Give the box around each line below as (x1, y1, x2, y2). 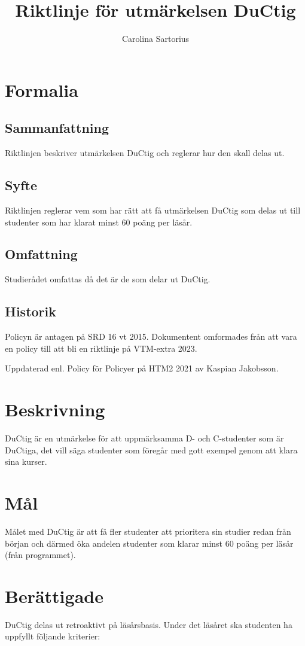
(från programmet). (5, 549, 76, 561)
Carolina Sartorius (121, 32, 190, 45)
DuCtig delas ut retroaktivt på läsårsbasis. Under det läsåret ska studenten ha (5, 618, 292, 630)
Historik (5, 302, 56, 321)
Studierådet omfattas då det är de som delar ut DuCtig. (5, 273, 211, 285)
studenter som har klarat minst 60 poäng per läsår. (5, 215, 193, 228)
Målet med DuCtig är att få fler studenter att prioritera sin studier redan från (5, 525, 291, 537)
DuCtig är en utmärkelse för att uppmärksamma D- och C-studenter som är (5, 432, 284, 444)
